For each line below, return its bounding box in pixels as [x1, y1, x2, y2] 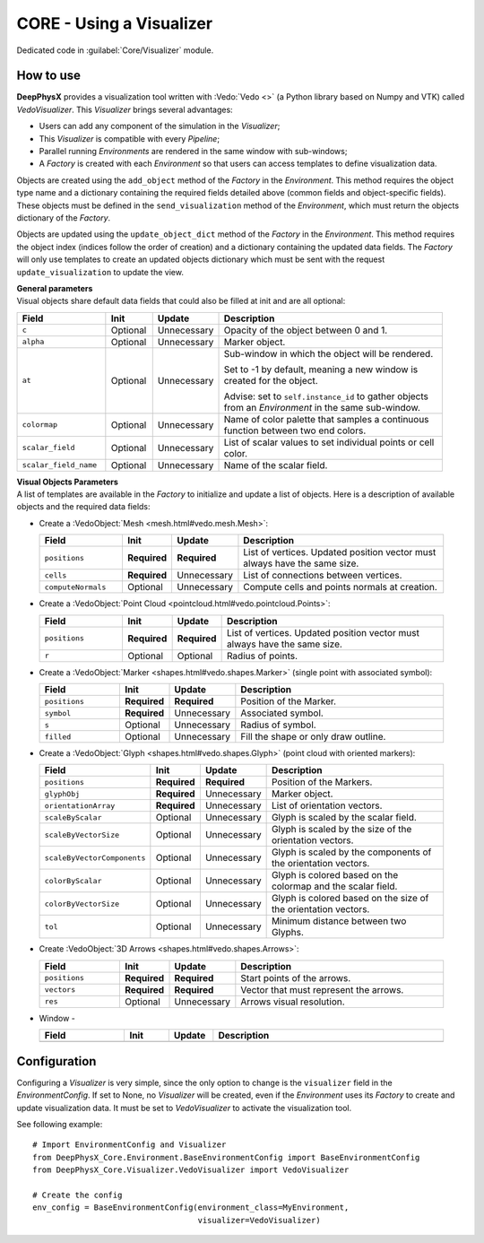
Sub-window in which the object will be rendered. [223, 347, 434, 360]
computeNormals [44, 582, 107, 592]
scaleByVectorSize [44, 830, 120, 839]
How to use [16, 68, 81, 83]
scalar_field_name [22, 460, 98, 470]
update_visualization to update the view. [16, 266, 184, 277]
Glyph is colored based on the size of [271, 892, 429, 905]
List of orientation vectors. [271, 799, 383, 812]
